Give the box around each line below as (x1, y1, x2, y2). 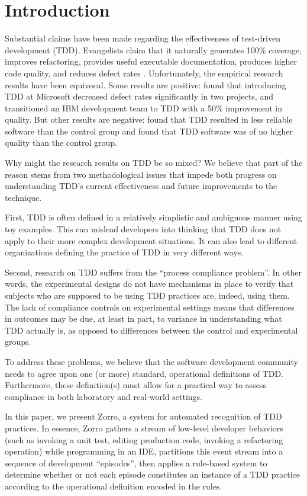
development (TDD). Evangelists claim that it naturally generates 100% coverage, (5, 43, 302, 56)
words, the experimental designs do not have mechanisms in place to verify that (5, 277, 294, 290)
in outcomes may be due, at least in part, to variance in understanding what (5, 312, 282, 325)
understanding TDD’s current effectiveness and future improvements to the (5, 180, 277, 192)
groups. (5, 335, 31, 348)
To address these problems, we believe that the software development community (5, 355, 298, 367)
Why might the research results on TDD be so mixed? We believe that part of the (5, 156, 303, 169)
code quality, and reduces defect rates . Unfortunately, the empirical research (5, 66, 283, 79)
